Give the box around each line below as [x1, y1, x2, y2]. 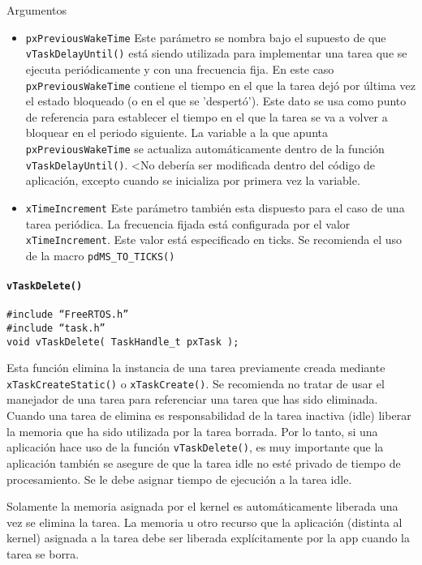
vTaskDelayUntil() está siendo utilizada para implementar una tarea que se [25, 45, 407, 62]
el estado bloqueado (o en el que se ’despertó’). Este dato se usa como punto [25, 92, 407, 109]
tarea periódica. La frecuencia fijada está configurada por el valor [25, 215, 351, 232]
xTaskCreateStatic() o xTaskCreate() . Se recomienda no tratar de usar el [6, 375, 385, 392]
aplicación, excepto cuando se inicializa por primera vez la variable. [25, 172, 360, 189]
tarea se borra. [6, 545, 80, 562]
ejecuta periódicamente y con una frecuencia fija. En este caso [25, 60, 334, 77]
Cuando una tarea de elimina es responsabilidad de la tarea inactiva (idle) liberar [6, 407, 411, 424]
